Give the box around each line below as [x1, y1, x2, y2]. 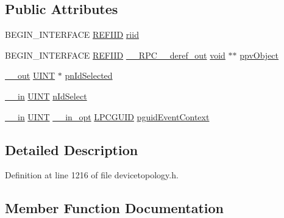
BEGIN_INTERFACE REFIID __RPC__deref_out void [5, 48, 225, 61]
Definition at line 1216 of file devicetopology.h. [5, 169, 179, 181]
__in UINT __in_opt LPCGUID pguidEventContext [5, 110, 210, 123]
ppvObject [240, 48, 279, 61]
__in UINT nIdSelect [5, 89, 87, 102]
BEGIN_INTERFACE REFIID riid [5, 28, 139, 41]
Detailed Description [5, 140, 138, 159]
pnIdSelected [65, 69, 113, 82]
